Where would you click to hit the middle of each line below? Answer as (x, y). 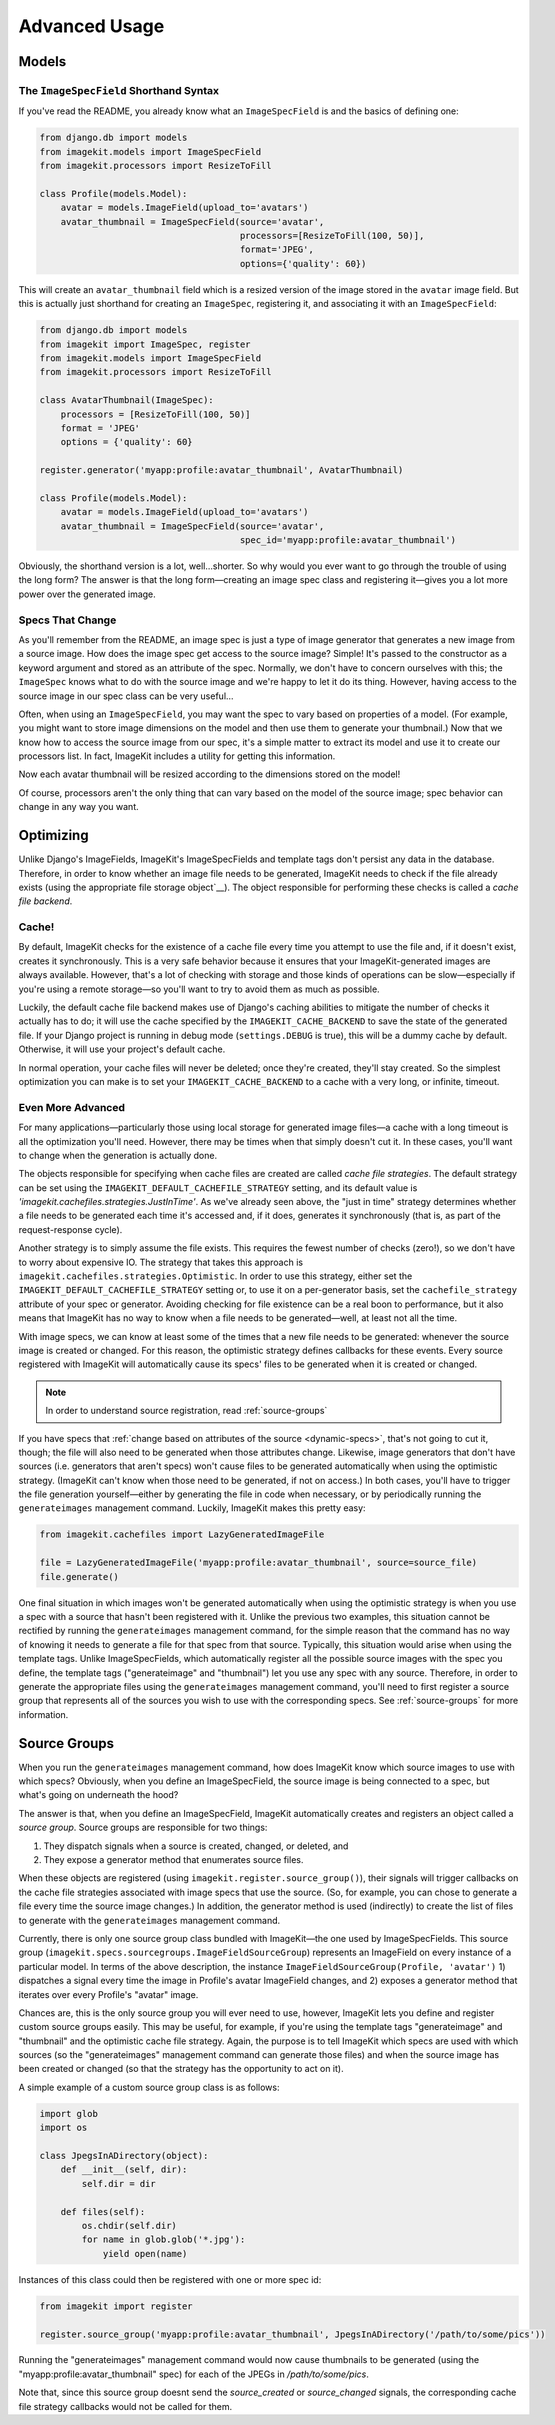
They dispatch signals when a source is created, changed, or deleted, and (196, 1846)
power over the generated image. (87, 594)
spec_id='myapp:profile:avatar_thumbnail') (348, 540)
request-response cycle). (70, 1229)
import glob (69, 2113)
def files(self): (103, 2211)
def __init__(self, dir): (124, 2169)
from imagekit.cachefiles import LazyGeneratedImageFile (182, 1534)
